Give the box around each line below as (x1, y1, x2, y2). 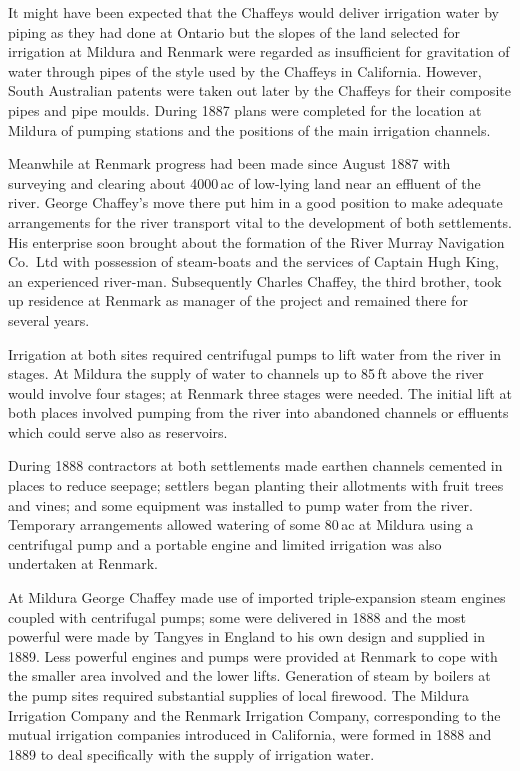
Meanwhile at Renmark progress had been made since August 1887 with (8, 153, 451, 174)
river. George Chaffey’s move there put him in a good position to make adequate (8, 192, 503, 213)
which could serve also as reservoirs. (8, 421, 228, 442)
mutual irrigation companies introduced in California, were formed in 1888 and (8, 724, 492, 745)
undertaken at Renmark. (8, 553, 159, 574)
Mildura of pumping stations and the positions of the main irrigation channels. (8, 119, 491, 140)
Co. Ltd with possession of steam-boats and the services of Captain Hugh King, (8, 251, 499, 272)
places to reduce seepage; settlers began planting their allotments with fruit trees (8, 475, 504, 496)
